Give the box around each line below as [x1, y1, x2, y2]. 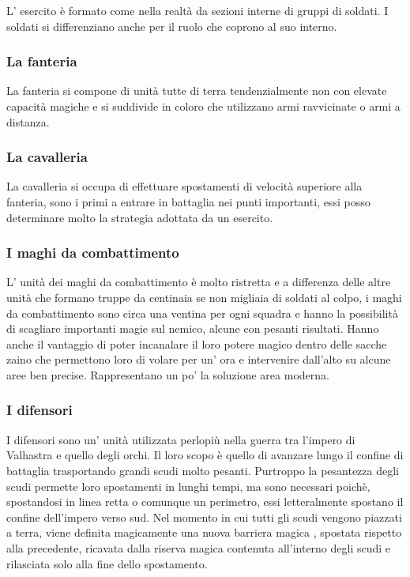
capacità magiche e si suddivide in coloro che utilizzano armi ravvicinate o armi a [6, 98, 401, 114]
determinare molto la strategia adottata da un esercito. [6, 209, 273, 225]
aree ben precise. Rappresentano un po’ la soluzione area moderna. [6, 366, 329, 383]
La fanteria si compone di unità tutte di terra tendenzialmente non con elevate [6, 82, 387, 99]
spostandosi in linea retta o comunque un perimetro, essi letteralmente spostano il [6, 493, 404, 510]
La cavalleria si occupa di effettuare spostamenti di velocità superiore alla [6, 178, 363, 194]
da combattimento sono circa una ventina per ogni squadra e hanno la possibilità [6, 304, 398, 321]
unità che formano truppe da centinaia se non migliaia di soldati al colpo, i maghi [6, 289, 402, 305]
